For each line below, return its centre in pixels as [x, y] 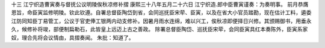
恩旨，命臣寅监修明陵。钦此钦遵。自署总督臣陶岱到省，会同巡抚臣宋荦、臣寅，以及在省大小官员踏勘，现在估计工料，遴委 [161, 12]
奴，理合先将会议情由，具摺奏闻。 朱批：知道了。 [73, 37]
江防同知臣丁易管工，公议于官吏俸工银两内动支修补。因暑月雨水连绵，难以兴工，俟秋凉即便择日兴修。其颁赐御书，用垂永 [161, 21]
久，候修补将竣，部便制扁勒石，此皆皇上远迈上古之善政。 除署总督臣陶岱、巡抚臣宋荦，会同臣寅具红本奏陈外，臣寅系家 [159, 29]
